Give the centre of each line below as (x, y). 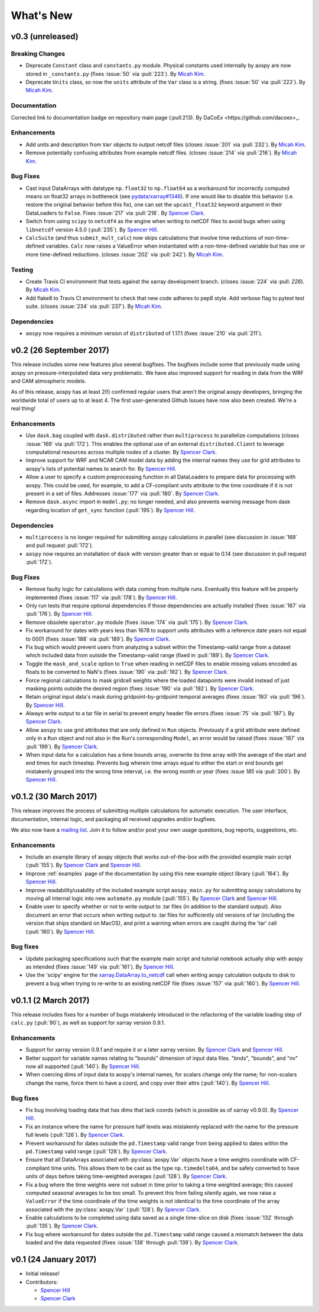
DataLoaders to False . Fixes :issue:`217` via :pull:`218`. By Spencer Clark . (115, 213)
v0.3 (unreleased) (45, 36)
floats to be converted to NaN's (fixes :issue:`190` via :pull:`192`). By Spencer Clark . (127, 672)
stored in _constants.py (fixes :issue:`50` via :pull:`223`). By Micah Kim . (115, 73)
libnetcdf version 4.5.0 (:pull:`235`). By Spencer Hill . (92, 229)
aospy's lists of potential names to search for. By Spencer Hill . (101, 468)
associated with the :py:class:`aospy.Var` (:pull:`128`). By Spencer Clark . (113, 1209)
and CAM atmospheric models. (49, 381)
